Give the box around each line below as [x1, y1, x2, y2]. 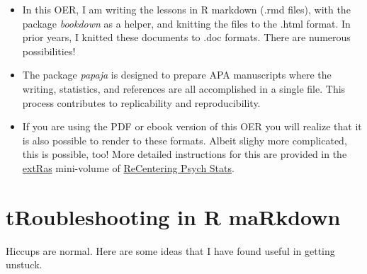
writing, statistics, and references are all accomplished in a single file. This [22, 81, 346, 96]
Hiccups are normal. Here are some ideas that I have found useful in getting [6, 243, 335, 258]
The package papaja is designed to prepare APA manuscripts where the [22, 67, 332, 82]
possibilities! [22, 43, 76, 58]
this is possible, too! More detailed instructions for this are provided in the [22, 147, 347, 161]
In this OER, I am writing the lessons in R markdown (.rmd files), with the [22, 2, 351, 16]
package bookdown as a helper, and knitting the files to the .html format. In [22, 16, 351, 30]
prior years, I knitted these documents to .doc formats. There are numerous [22, 30, 351, 45]
